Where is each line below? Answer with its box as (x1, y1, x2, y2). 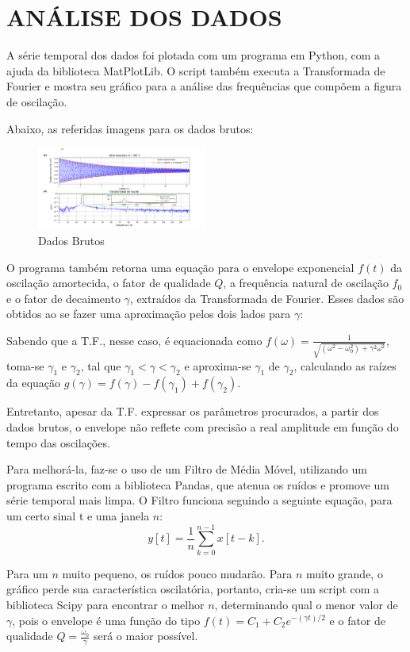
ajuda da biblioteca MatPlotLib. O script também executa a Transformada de (6, 62, 385, 79)
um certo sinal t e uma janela (6, 508, 150, 524)
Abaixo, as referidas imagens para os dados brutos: (6, 120, 254, 136)
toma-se (6, 357, 44, 374)
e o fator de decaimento (6, 290, 121, 306)
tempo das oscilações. (6, 434, 110, 451)
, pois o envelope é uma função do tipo (12, 612, 201, 628)
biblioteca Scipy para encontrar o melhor (6, 596, 205, 612)
